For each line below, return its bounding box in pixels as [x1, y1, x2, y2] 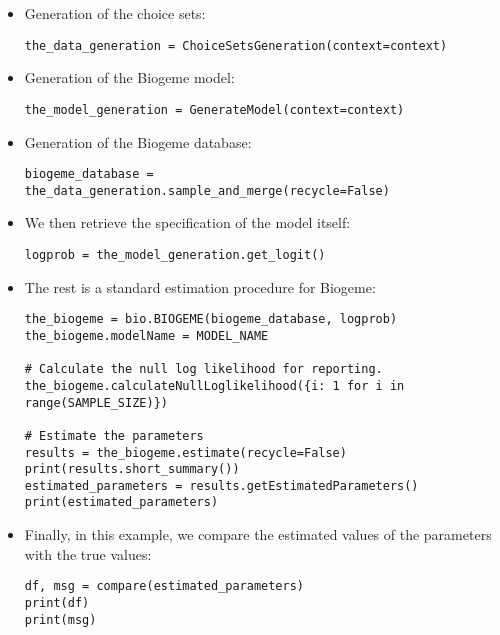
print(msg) [24, 612, 97, 627]
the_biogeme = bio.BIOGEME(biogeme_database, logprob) [24, 312, 398, 327]
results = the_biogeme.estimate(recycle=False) [24, 445, 347, 460]
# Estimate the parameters [24, 428, 204, 443]
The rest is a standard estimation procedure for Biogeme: [24, 276, 376, 297]
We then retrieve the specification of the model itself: [24, 212, 351, 233]
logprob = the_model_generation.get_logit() [24, 248, 326, 262]
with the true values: [24, 543, 152, 564]
